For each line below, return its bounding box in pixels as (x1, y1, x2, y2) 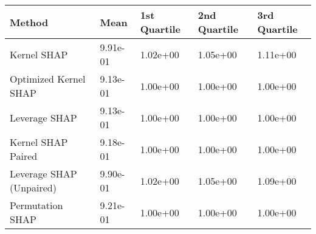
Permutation (10, 198, 63, 212)
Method (10, 15, 49, 29)
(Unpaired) (10, 181, 57, 194)
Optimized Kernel (10, 72, 86, 86)
